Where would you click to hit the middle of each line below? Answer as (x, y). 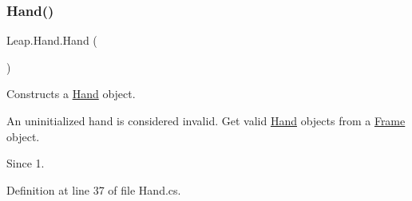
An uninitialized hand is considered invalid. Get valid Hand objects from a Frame (206, 120)
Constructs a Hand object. (71, 94)
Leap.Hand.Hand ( (52, 40)
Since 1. (26, 163)
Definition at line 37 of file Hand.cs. (94, 189)
